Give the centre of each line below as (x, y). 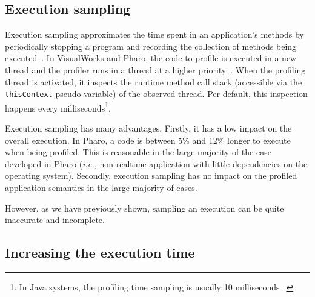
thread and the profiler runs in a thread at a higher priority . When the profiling (155, 69)
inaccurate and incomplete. (55, 220)
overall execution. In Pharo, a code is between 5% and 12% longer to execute (148, 140)
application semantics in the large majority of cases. (101, 188)
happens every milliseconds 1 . (58, 107)
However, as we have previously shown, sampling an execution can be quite (144, 208)
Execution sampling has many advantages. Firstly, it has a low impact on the (148, 128)
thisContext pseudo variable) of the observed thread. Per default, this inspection (156, 94)
